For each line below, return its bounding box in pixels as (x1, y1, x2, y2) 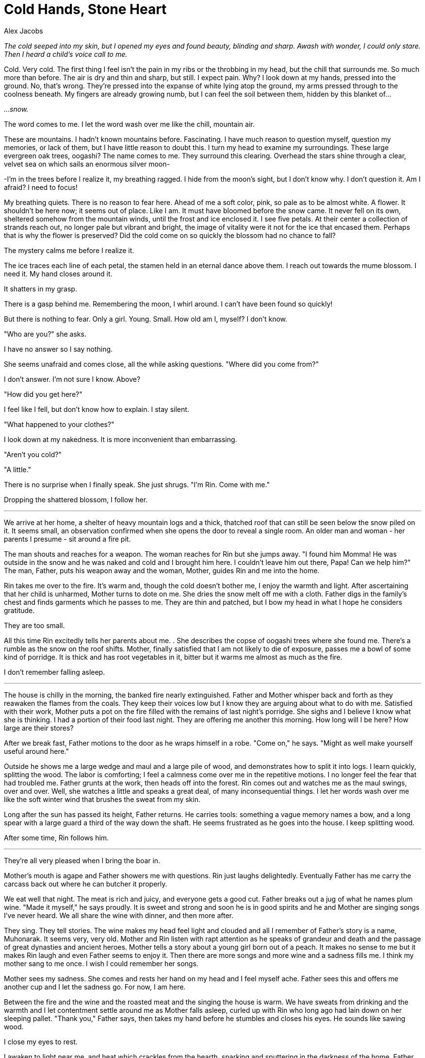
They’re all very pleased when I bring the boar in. (4, 856, 161, 865)
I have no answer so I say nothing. (4, 344, 113, 353)
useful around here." (4, 747, 69, 755)
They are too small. (4, 621, 65, 630)
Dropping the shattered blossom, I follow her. (4, 495, 148, 504)
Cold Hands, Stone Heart (4, 1, 167, 17)
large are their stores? (4, 723, 74, 732)
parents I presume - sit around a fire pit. (4, 534, 131, 543)
